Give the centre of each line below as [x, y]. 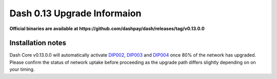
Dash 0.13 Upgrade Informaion [75, 13]
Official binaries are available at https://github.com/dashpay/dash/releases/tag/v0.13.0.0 [107, 29]
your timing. [22, 69]
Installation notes [38, 43]
